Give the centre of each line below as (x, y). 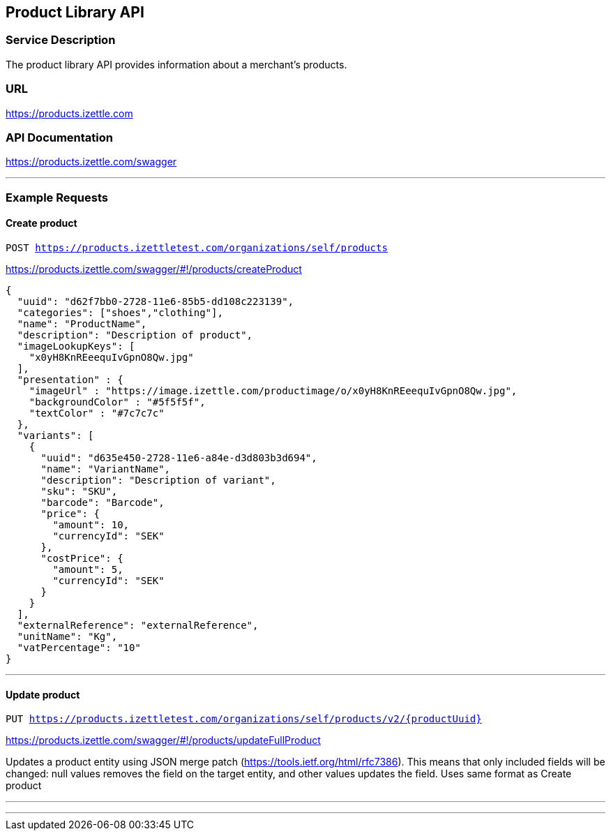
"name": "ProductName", (82, 323)
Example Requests (57, 197)
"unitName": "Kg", (67, 636)
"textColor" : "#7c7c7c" (97, 413)
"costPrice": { (82, 558)
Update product (43, 694)
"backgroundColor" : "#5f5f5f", (117, 402)
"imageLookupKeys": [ (76, 346)
